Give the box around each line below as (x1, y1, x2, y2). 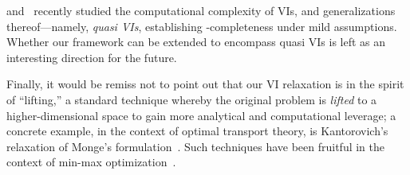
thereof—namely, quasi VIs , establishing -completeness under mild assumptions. (6, 17, 397, 34)
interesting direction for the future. (6, 49, 177, 65)
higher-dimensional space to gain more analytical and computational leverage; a (6, 107, 396, 123)
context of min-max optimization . (6, 154, 176, 170)
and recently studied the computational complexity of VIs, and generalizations (6, 2, 396, 18)
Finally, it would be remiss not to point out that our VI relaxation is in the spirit (6, 76, 404, 92)
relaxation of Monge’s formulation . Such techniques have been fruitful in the (6, 138, 384, 154)
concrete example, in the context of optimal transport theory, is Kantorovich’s (6, 122, 388, 139)
